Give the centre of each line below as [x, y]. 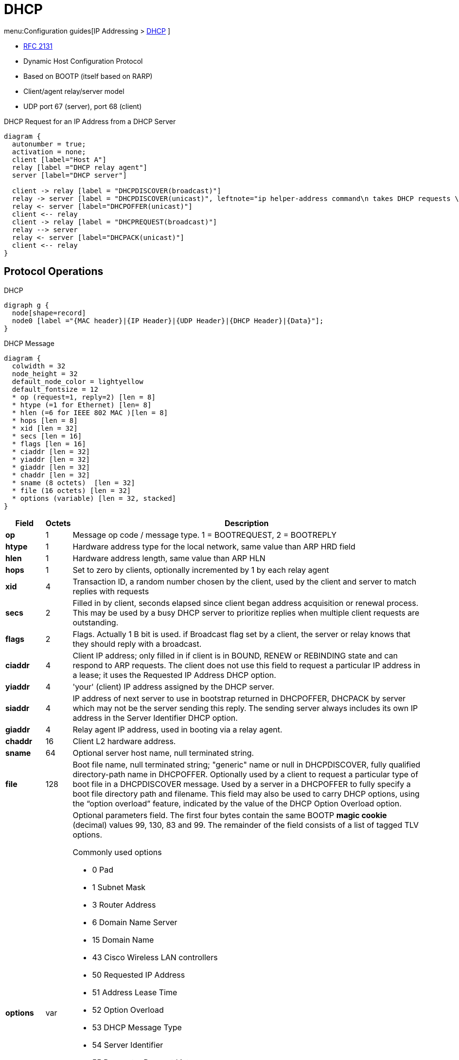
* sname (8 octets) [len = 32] [73, 483]
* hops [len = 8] [45, 420]
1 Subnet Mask [119, 887]
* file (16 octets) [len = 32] [71, 490]
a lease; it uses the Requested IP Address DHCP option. [174, 675]
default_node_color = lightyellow [78, 381]
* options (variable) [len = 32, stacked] [94, 498]
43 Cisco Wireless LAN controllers [155, 957]
